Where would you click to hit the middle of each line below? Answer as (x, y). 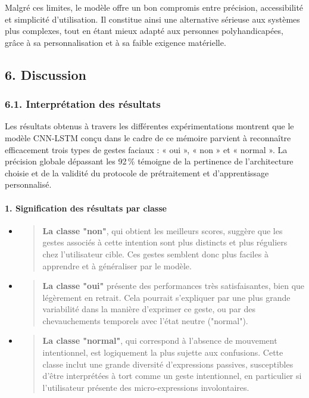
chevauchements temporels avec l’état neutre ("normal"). (145, 320)
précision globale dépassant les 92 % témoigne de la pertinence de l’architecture (149, 161)
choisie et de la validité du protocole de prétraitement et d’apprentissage (137, 172)
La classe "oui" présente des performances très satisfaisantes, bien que (174, 286)
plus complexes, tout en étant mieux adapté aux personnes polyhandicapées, (144, 31)
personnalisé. (28, 184)
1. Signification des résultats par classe (86, 208)
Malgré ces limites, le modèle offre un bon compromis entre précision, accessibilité (154, 7)
